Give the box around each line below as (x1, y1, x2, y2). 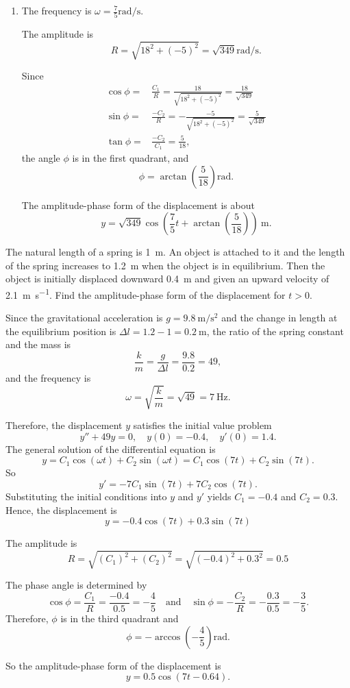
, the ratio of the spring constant (206, 323, 344, 338)
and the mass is (5, 337, 71, 352)
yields (207, 489, 232, 503)
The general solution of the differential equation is (5, 441, 216, 456)
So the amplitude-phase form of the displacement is (5, 658, 221, 672)
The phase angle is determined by (5, 578, 147, 592)
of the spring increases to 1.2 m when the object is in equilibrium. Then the (5, 258, 325, 272)
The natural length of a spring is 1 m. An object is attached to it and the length (5, 245, 345, 259)
